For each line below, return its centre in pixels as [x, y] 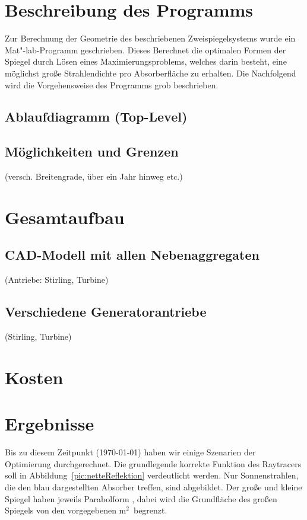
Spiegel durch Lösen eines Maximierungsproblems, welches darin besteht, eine [146, 61]
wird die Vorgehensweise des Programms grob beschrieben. [112, 84]
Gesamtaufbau [65, 217]
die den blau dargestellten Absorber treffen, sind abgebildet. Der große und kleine [153, 486]
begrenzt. [150, 510]
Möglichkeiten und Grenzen [92, 151]
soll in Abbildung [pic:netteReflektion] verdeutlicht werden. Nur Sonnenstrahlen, [152, 475]
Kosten [34, 377]
